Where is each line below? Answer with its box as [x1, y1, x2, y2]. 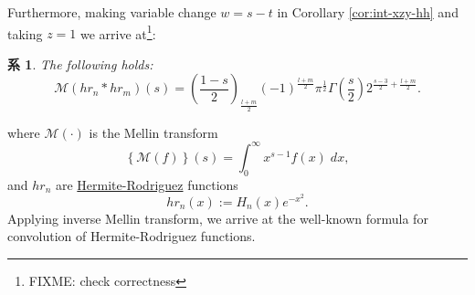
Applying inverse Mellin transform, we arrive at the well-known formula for [7, 208, 428, 227]
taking [7, 24, 43, 43]
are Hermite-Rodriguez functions [55, 174, 238, 194]
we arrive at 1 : [80, 21, 156, 43]
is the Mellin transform [89, 122, 218, 142]
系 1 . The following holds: [7, 54, 153, 73]
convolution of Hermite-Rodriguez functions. [7, 227, 256, 246]
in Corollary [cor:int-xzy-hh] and [277, 3, 459, 21]
